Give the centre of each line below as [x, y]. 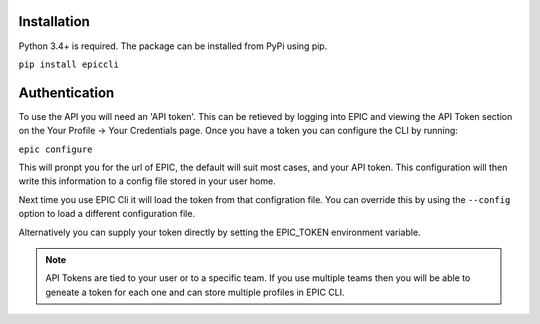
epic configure [56, 149]
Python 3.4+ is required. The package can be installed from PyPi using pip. [173, 46]
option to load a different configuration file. [106, 214]
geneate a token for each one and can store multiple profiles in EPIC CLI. [195, 292]
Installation [54, 21]
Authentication [66, 92]
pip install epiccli [69, 64]
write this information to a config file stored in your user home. [147, 181]
